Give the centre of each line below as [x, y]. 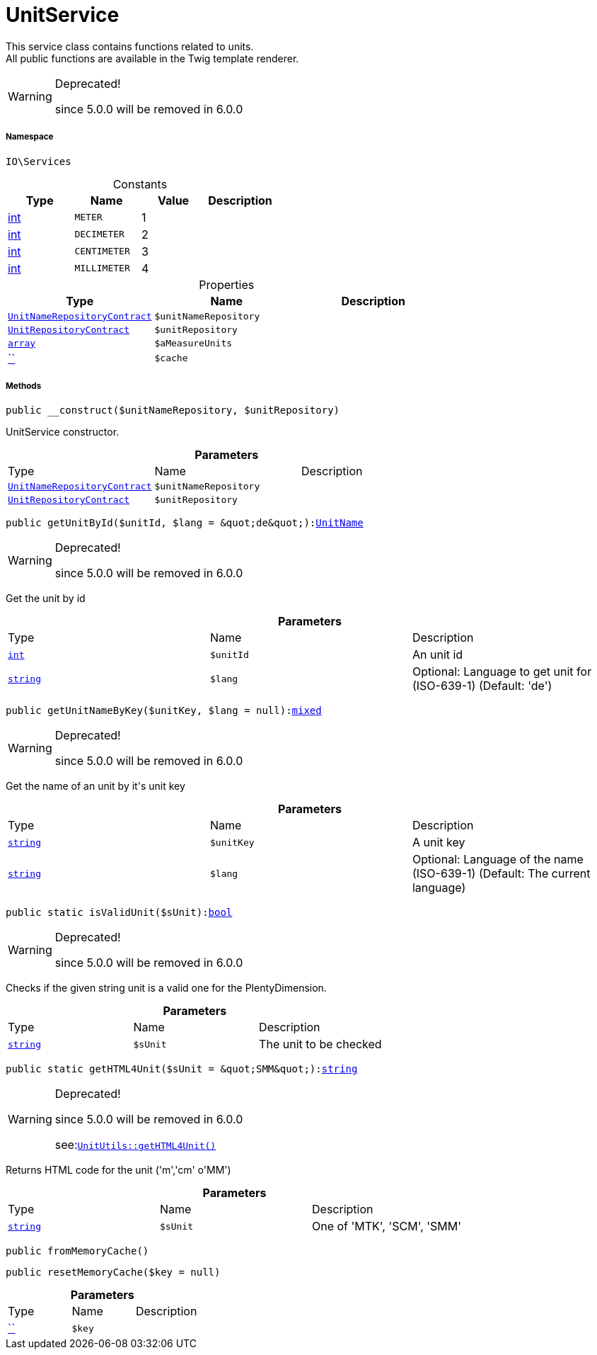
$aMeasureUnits [193, 343]
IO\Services [39, 161]
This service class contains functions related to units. [130, 46]
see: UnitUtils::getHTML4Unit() [135, 1145]
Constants [140, 184]
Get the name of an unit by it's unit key [95, 786]
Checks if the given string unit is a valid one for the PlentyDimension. [166, 988]
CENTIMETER [102, 251]
